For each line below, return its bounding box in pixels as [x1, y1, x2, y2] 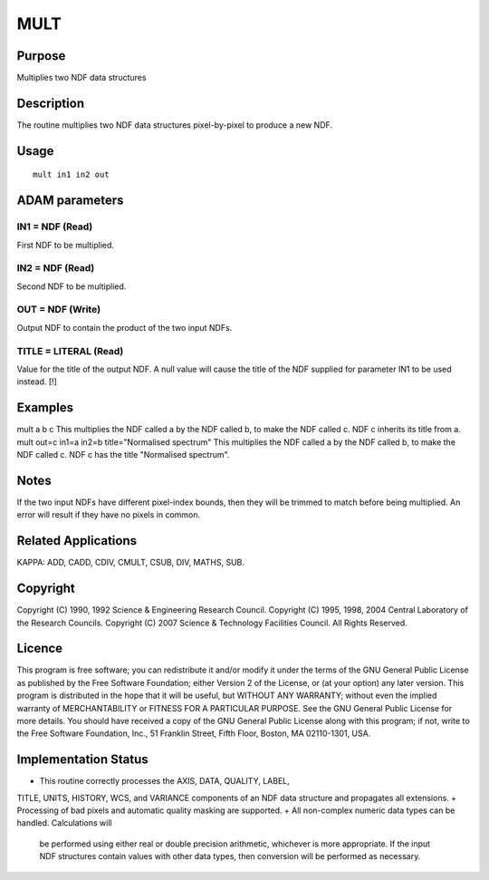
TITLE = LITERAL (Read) [16, 344, 124, 357]
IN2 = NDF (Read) [16, 262, 95, 275]
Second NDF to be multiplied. [16, 281, 127, 292]
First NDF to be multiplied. [16, 239, 115, 250]
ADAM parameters [16, 193, 124, 208]
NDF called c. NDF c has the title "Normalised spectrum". [16, 450, 230, 460]
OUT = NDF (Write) [16, 304, 101, 316]
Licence [16, 641, 63, 656]
